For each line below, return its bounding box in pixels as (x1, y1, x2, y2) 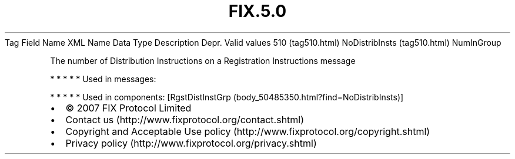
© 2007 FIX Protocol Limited (65, 102, 192, 114)
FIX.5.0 (228, 1, 287, 21)
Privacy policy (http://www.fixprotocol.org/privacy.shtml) (65, 137, 317, 149)
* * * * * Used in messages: (50, 73, 156, 84)
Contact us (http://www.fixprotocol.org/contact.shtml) (65, 113, 305, 126)
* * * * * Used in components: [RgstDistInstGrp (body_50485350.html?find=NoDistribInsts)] (50, 92, 404, 102)
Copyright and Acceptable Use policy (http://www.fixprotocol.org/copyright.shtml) (65, 125, 430, 137)
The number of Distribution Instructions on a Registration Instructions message (50, 55, 356, 66)
